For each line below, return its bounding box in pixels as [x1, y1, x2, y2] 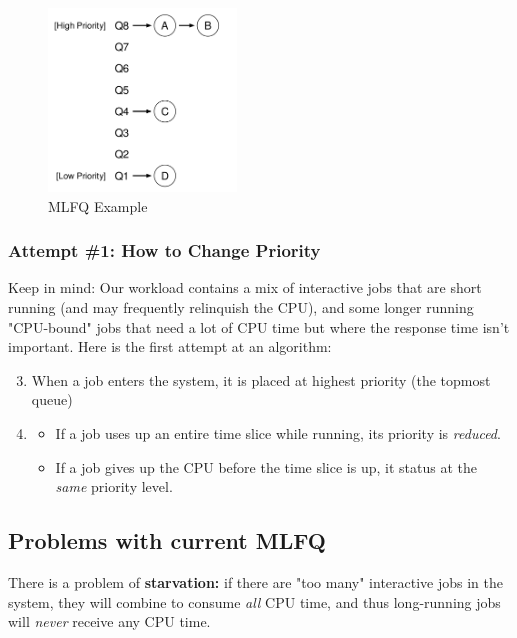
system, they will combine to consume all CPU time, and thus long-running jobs [8, 591, 501, 612]
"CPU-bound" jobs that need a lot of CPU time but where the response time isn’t [8, 316, 510, 337]
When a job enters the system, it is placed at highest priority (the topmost [31, 369, 491, 390]
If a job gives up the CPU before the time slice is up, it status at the [55, 456, 477, 477]
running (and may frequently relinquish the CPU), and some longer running [8, 296, 474, 317]
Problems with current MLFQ [8, 525, 326, 556]
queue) [31, 389, 73, 410]
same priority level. [55, 476, 173, 497]
